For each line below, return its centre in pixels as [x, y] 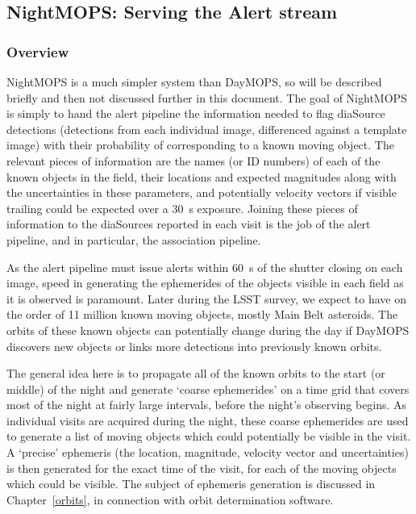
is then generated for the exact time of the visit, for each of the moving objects [202, 468]
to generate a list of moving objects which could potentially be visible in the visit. [209, 436]
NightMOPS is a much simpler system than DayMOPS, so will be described [194, 81]
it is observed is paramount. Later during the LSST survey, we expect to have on [206, 298]
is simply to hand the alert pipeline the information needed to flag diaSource [196, 113]
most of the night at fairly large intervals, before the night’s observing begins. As [207, 405]
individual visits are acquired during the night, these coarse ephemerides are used [208, 420]
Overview [38, 51]
